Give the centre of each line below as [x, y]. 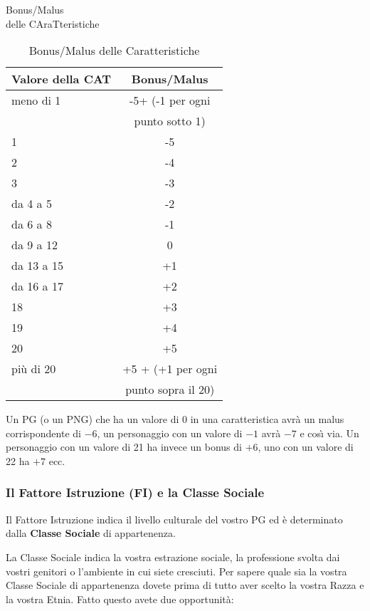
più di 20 [34, 369]
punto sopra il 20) [170, 390]
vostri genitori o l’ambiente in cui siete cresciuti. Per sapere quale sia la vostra [176, 571]
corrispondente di [43, 433]
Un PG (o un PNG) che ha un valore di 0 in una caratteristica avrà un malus [175, 419]
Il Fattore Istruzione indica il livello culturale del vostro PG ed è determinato [174, 519]
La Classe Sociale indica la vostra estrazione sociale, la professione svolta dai [173, 557]
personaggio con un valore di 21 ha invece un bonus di [124, 447]
